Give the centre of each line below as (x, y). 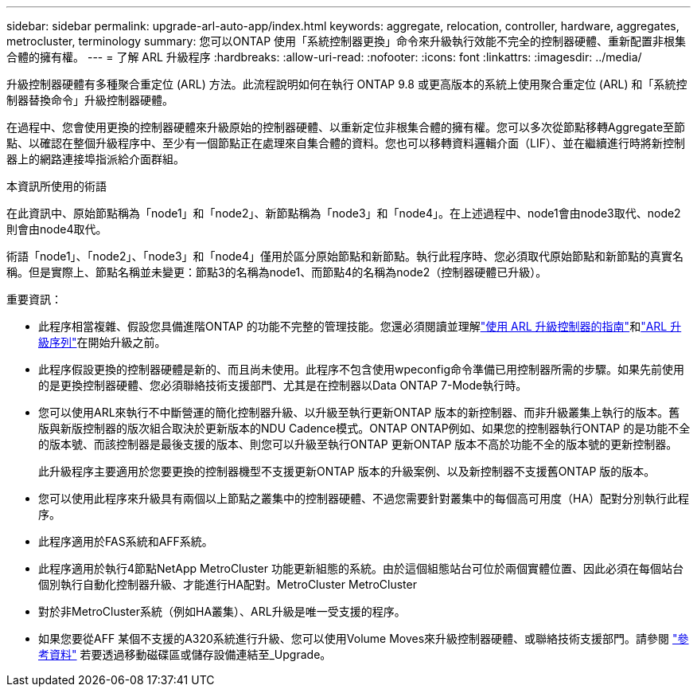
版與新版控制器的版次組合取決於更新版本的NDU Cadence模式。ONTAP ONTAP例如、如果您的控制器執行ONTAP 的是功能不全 (364, 428)
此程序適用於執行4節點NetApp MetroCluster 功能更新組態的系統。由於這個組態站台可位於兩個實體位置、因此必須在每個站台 (361, 568)
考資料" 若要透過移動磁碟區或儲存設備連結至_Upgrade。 (185, 654)
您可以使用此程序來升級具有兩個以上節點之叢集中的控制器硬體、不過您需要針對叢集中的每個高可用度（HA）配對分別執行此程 (364, 498)
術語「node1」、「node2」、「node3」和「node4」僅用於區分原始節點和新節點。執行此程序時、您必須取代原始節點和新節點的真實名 (345, 256)
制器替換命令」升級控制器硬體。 (90, 100)
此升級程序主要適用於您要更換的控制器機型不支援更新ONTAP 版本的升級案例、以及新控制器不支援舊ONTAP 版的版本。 (347, 471)
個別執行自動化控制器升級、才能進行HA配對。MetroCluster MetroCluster (228, 584)
